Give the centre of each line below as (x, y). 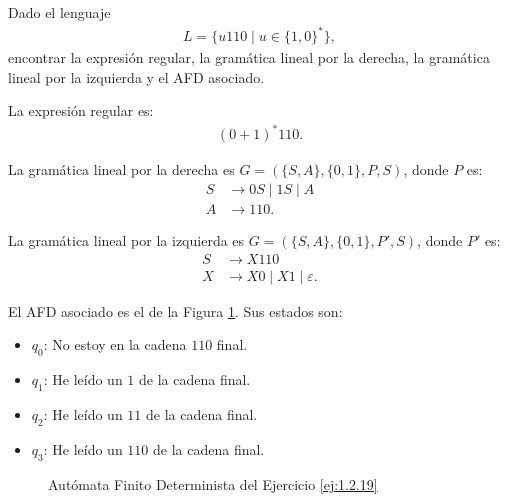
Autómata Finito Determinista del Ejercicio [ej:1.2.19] (213, 483)
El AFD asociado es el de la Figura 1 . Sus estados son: (175, 310)
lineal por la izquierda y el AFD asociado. (136, 76)
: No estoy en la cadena (115, 344)
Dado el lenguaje (59, 12)
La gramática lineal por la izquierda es (126, 240)
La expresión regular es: (81, 110)
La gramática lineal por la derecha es (121, 169)
